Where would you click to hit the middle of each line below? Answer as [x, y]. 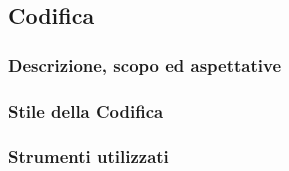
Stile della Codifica [86, 110]
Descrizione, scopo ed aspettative [145, 64]
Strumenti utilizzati [88, 156]
